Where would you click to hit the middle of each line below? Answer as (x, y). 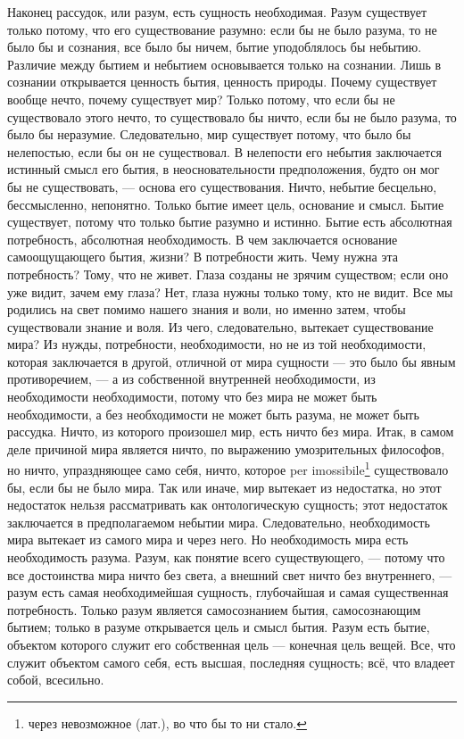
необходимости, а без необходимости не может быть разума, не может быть (213, 414)
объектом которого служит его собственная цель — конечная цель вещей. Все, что (232, 645)
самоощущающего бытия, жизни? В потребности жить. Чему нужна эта (203, 257)
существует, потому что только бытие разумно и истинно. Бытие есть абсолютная (230, 222)
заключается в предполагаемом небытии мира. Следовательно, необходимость (219, 522)
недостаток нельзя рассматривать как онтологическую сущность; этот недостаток (228, 505)
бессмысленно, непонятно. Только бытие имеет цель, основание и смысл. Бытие (226, 204)
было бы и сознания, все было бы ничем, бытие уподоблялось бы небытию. (215, 47)
